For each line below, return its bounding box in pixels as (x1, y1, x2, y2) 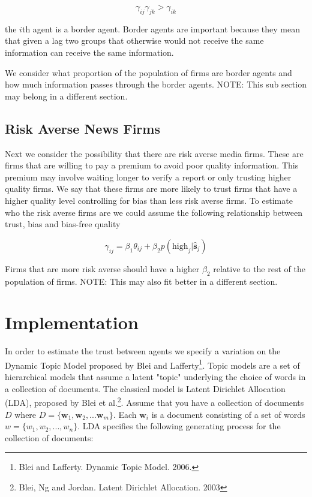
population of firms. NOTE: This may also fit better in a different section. (5, 275, 278, 287)
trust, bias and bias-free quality (5, 218, 121, 230)
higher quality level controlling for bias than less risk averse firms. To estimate (5, 194, 293, 206)
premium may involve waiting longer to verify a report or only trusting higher (5, 170, 292, 183)
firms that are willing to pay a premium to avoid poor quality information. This (5, 159, 299, 171)
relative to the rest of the (213, 262, 305, 275)
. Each (113, 408, 137, 420)
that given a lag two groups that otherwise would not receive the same (5, 34, 264, 47)
